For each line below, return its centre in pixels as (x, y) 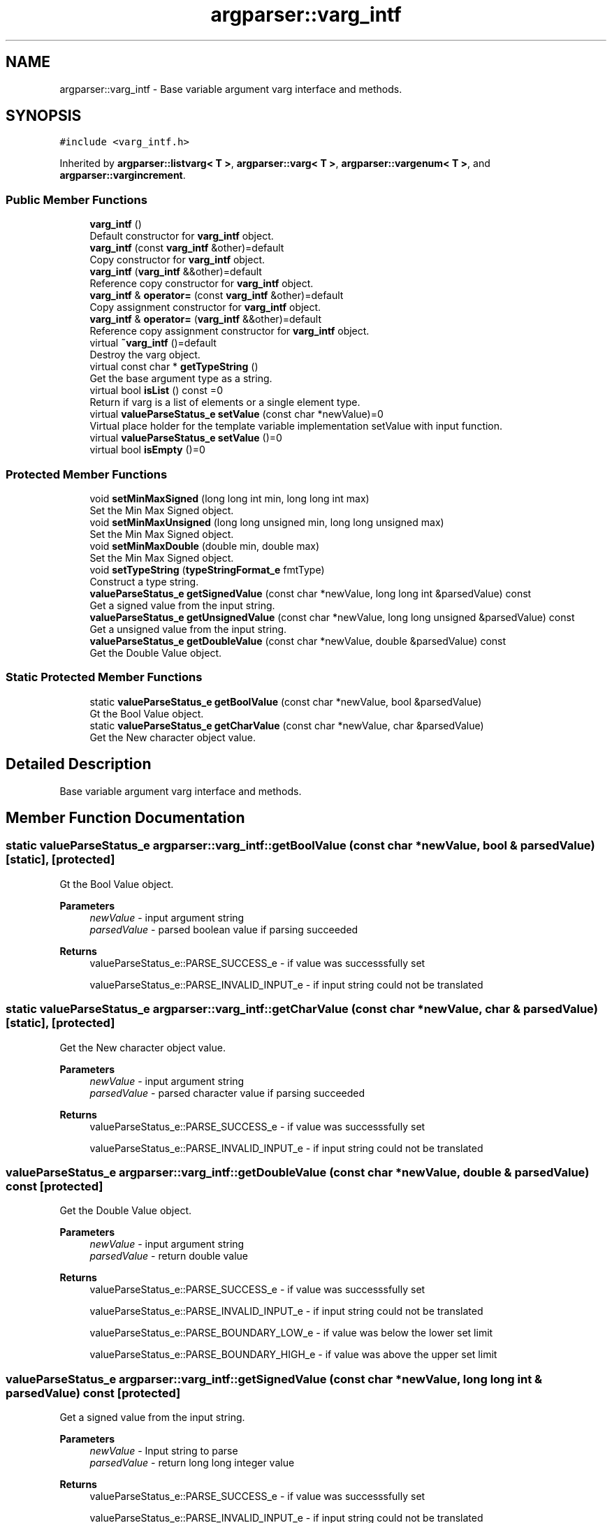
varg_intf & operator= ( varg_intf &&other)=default (206, 319)
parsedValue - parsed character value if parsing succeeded (227, 1093)
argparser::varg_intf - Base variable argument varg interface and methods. (231, 89)
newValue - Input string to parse (164, 1451)
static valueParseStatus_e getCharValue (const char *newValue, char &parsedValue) (287, 725)
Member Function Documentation (125, 817)
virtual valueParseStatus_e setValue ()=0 (186, 438)
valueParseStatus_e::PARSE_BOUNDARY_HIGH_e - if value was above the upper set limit (293, 1355)
